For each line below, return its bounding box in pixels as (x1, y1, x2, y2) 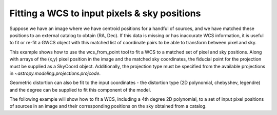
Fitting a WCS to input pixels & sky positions (9, 8, 201, 19)
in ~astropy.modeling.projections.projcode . (9, 70, 101, 76)
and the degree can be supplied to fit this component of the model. (9, 87, 151, 93)
